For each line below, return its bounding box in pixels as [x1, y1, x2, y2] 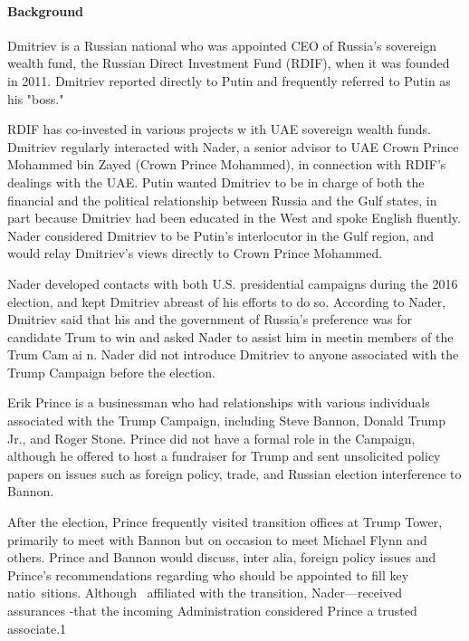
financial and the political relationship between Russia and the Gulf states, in [7, 190, 437, 209]
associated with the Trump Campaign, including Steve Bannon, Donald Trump [7, 411, 446, 430]
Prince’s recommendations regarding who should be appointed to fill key [7, 565, 409, 584]
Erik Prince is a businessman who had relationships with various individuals [7, 393, 430, 412]
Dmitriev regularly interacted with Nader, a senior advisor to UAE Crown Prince [7, 137, 459, 156]
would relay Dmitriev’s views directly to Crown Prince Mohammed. [7, 244, 383, 263]
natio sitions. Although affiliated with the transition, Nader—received [7, 583, 402, 602]
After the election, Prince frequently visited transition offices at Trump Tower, [7, 512, 443, 531]
